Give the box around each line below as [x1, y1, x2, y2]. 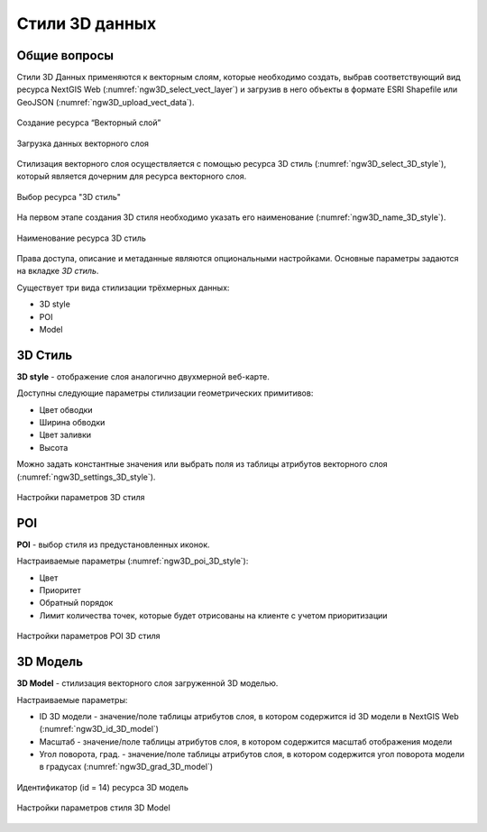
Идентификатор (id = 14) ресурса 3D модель [16, 782, 188, 792]
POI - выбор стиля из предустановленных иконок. [16, 539, 211, 550]
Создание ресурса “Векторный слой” [16, 117, 161, 128]
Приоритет [39, 585, 81, 596]
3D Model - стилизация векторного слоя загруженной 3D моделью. [16, 678, 279, 689]
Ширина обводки [39, 417, 106, 427]
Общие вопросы [16, 48, 115, 63]
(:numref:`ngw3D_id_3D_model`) [39, 724, 160, 735]
